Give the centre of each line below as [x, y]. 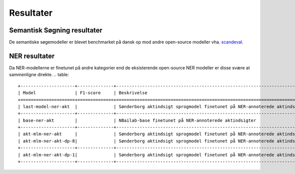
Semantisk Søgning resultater [56, 30]
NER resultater [32, 56]
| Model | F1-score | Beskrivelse [83, 93]
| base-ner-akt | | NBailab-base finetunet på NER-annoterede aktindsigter [137, 120]
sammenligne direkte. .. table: [39, 75]
